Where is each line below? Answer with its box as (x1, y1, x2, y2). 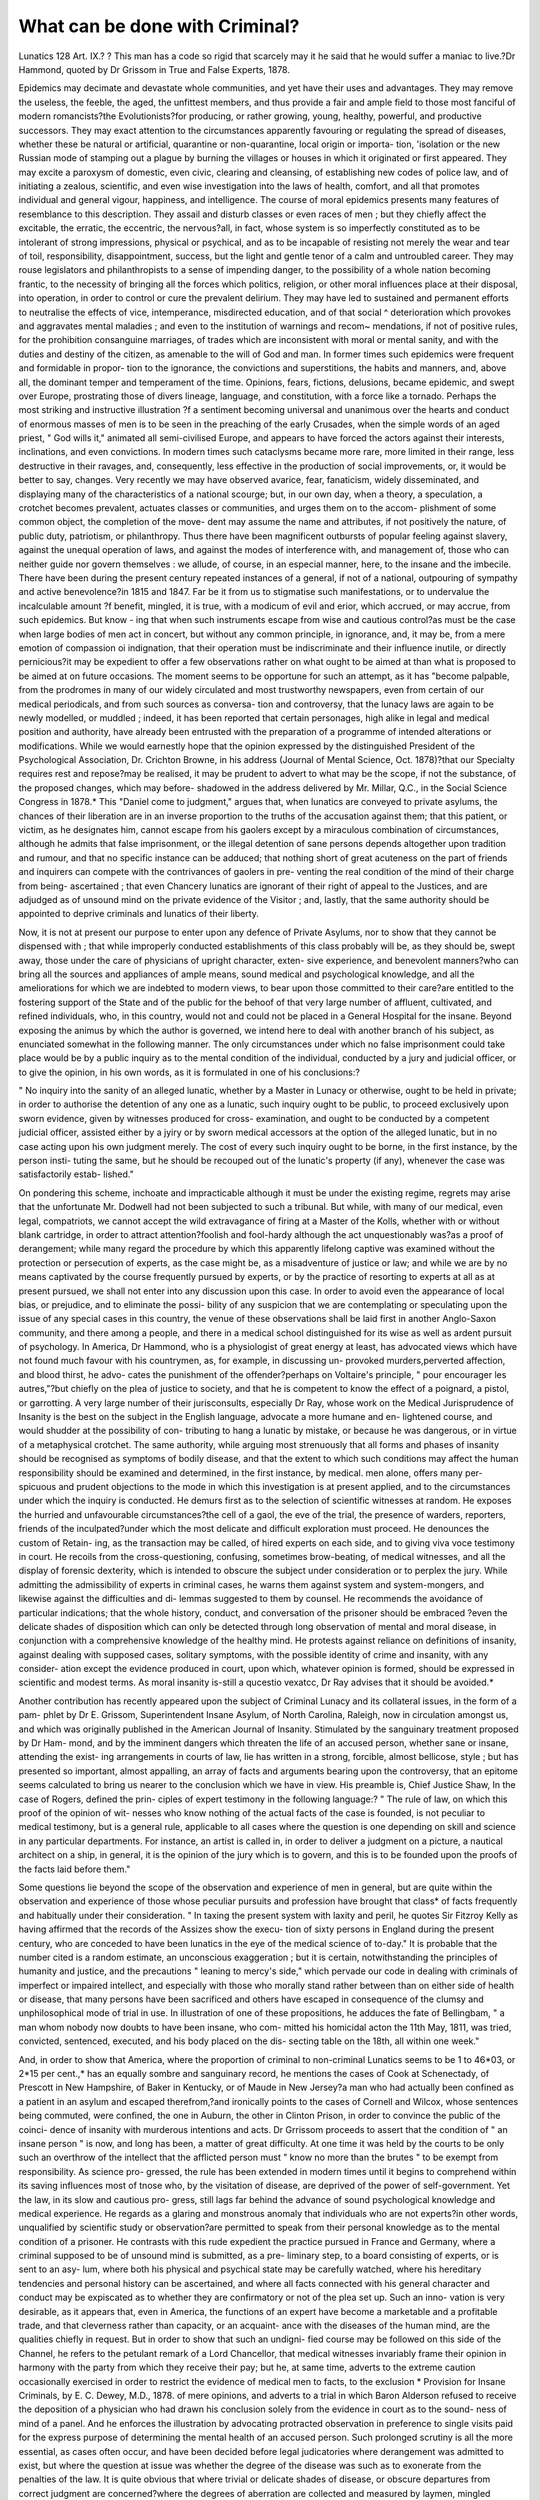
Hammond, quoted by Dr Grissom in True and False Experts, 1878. (18, 63, 290, 75)
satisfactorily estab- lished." (18, 1168, 134, 1180)
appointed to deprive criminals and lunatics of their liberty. (18, 908, 260, 920)
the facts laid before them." (18, 1863, 131, 1875)
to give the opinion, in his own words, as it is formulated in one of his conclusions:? (18, 1066, 360, 1078)
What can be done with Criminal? (18, 15, 300, 37)
